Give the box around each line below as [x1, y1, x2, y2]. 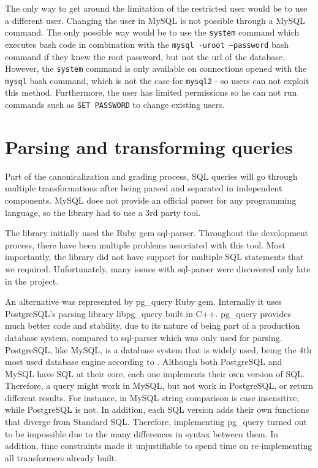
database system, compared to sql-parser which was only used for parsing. [5, 331, 282, 343]
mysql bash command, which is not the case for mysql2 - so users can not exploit [5, 74, 309, 86]
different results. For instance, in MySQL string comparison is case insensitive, [5, 391, 300, 404]
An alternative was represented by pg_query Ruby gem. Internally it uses [5, 295, 282, 308]
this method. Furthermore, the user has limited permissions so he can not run [5, 86, 297, 99]
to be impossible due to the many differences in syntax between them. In [5, 427, 278, 440]
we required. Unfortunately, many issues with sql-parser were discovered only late [5, 262, 311, 275]
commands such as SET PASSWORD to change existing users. [5, 98, 225, 110]
